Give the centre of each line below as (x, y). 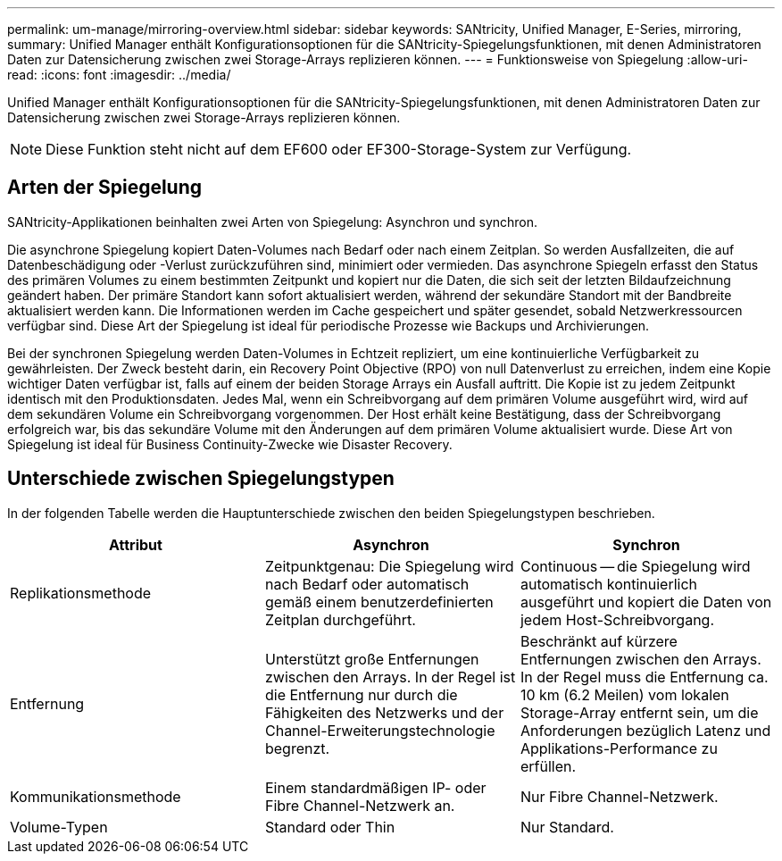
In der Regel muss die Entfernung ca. (644, 677)
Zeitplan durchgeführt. (340, 619)
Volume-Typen (59, 827)
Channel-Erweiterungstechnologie (380, 730)
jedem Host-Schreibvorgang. (617, 619)
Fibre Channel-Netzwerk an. (360, 805)
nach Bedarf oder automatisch (367, 584)
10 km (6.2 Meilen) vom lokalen (624, 694)
